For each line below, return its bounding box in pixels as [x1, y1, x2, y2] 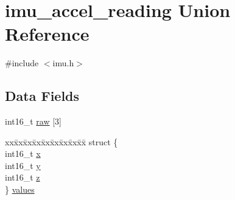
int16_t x [5, 147, 41, 160]
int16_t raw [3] [5, 115, 62, 128]
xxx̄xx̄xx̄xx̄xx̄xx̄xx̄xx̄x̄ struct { [5, 135, 118, 148]
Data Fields [5, 86, 80, 105]
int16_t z [5, 171, 40, 184]
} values [5, 183, 35, 196]
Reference [5, 21, 89, 46]
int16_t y [5, 159, 41, 171]
